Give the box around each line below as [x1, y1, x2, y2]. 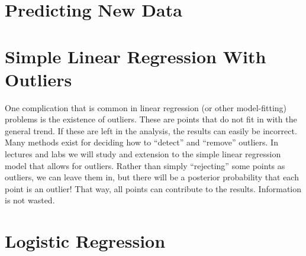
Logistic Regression [5, 229, 166, 253]
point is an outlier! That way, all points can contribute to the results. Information [5, 182, 302, 195]
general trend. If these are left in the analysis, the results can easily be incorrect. [5, 124, 297, 137]
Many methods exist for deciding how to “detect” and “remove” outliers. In [5, 136, 278, 148]
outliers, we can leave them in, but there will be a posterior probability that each [5, 171, 299, 183]
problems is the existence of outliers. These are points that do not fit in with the [5, 113, 297, 125]
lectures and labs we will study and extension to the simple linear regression [5, 148, 281, 160]
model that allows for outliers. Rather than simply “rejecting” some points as [5, 159, 285, 171]
